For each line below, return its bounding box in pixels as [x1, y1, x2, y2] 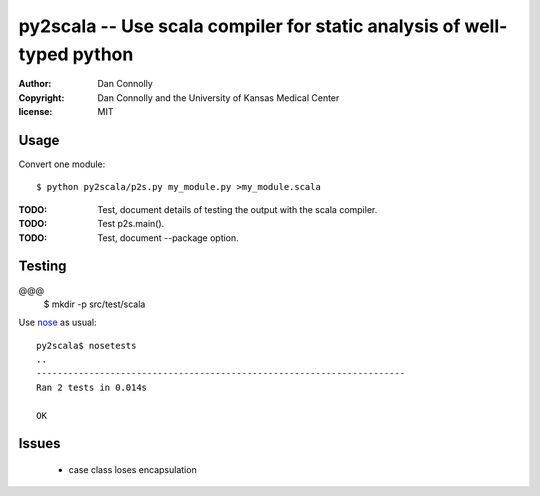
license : [18, 106, 53, 118]
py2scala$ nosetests [36, 340, 137, 351]
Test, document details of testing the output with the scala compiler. [97, 203, 378, 215]
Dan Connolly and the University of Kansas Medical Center [97, 91, 340, 104]
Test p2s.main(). [97, 218, 165, 230]
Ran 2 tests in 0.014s [36, 381, 148, 393]
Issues [18, 435, 61, 452]
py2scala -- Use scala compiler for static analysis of [18, 15, 461, 37]
